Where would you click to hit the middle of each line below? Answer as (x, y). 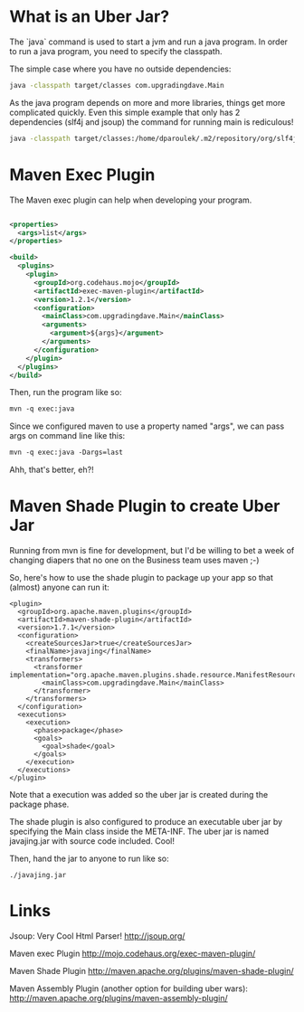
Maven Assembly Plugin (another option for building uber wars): (129, 988)
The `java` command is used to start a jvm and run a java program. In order (148, 42)
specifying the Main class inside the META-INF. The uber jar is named (139, 832)
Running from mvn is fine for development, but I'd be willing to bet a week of (152, 551)
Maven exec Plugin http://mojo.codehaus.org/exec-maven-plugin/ (133, 953)
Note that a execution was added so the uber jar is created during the (139, 795)
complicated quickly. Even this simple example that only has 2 (125, 112)
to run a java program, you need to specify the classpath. (116, 51)
